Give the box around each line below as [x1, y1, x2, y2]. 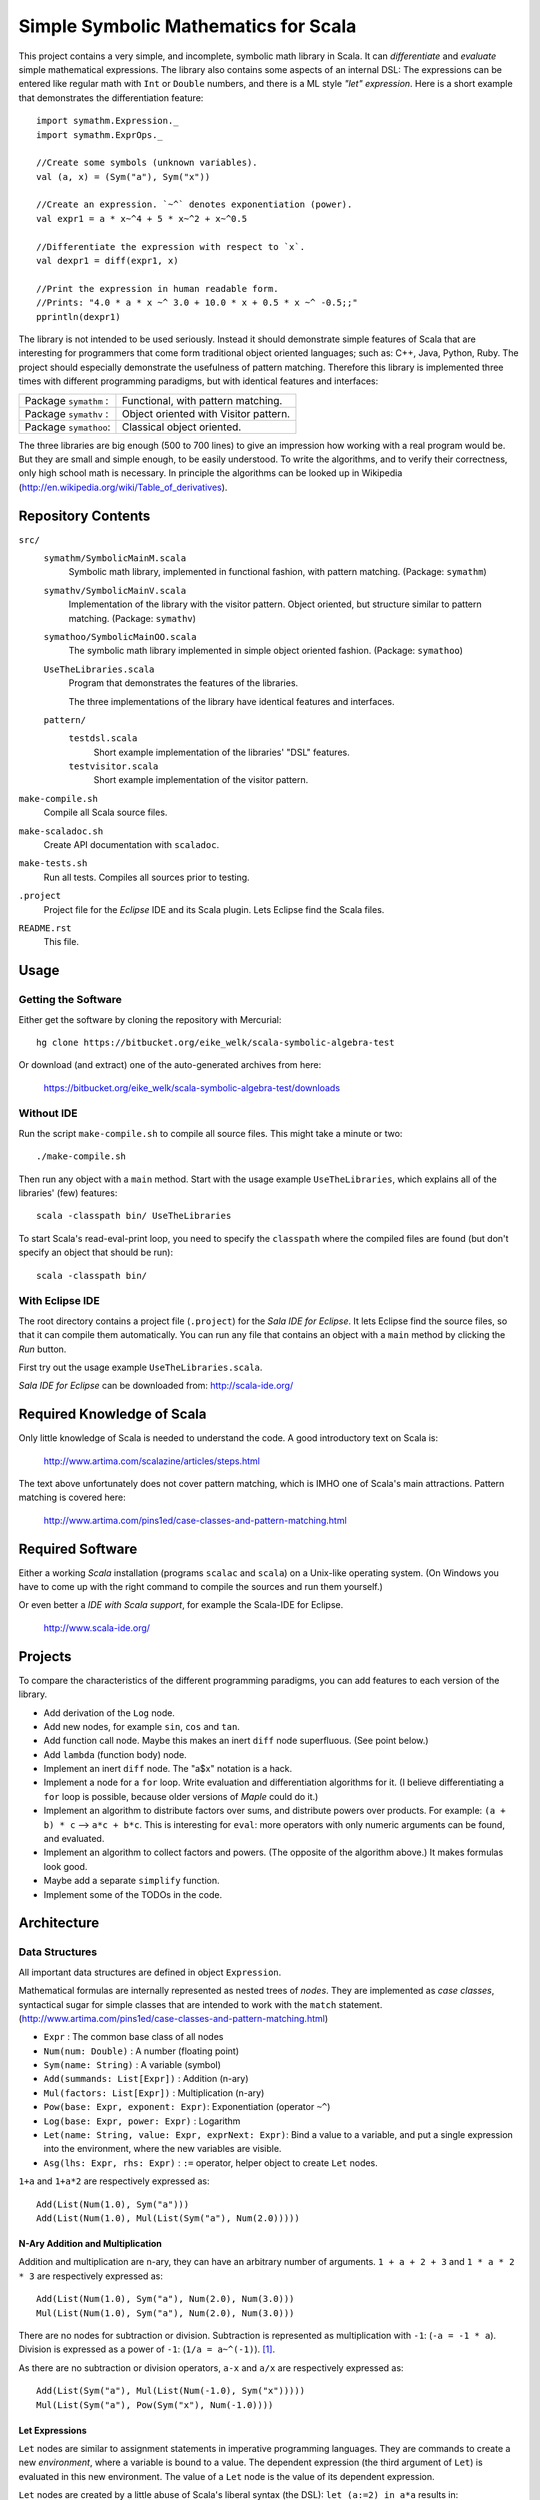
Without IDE [18, 1106, 79, 1120]
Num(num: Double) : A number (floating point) [43, 2045, 240, 2057]
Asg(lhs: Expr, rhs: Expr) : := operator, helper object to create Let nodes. [43, 2156, 379, 2169]
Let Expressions [18, 2424, 87, 2436]
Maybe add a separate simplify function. [43, 1875, 220, 1887]
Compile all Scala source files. [43, 806, 168, 819]
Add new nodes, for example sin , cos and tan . [43, 1720, 240, 1732]
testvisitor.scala [68, 761, 159, 772]
